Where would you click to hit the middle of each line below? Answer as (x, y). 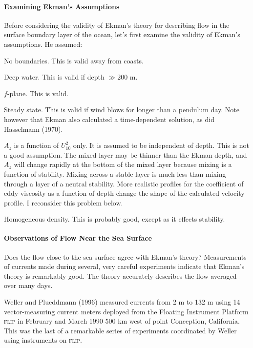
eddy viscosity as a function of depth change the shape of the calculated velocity (124, 193)
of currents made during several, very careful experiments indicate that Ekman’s (124, 266)
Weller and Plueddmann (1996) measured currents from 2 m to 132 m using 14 (122, 302)
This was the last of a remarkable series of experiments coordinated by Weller (120, 330)
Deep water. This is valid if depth (54, 77)
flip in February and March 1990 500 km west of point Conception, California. (122, 321)
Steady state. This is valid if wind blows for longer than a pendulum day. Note (122, 110)
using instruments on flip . (43, 340)
